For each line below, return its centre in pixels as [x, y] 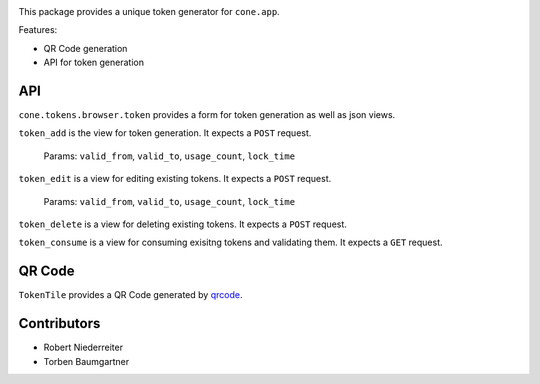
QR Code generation [85, 48]
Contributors [59, 323]
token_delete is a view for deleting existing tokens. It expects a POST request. [182, 224]
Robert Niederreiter [83, 347]
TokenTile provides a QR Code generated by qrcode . [130, 295]
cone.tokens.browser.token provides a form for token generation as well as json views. [207, 115]
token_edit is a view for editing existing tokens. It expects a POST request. [175, 179]
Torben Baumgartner [86, 361]
